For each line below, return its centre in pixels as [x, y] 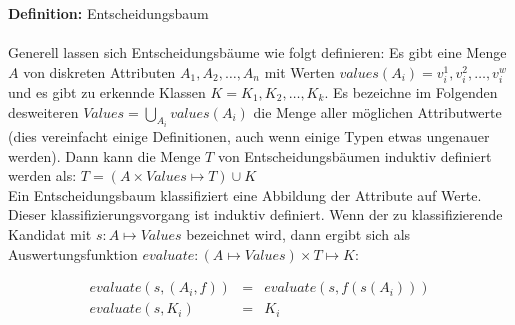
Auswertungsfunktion [73, 253]
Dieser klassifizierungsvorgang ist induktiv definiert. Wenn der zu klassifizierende [255, 214]
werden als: [42, 175]
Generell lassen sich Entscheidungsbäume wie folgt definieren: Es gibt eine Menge [257, 52]
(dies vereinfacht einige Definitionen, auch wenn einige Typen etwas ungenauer [249, 135]
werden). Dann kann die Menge [104, 155]
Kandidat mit [50, 233]
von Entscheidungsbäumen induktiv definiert [354, 155]
